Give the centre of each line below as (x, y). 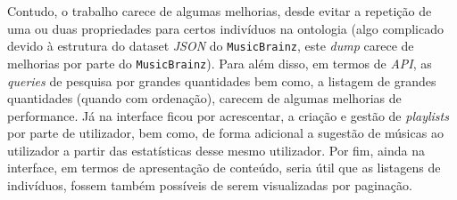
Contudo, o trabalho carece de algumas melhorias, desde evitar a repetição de (220, 11)
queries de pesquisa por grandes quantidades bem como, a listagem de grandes (222, 80)
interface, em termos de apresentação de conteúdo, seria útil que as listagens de (224, 168)
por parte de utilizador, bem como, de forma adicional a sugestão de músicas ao (225, 133)
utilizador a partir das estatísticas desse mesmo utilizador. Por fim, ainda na (216, 150)
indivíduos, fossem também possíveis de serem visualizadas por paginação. (210, 185)
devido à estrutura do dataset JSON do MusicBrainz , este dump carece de (211, 46)
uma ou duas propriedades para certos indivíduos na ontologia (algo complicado (225, 28)
